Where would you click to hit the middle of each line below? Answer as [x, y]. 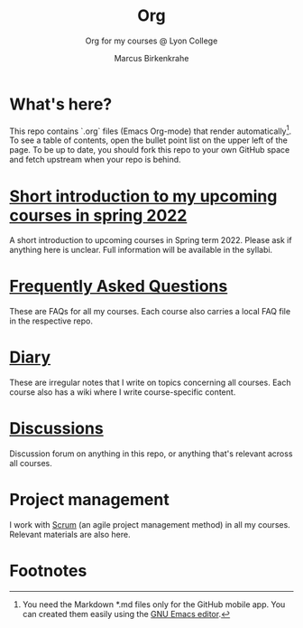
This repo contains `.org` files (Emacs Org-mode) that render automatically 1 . [151, 130]
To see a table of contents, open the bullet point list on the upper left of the [149, 140]
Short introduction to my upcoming [143, 196]
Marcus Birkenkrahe [151, 58]
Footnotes [48, 571]
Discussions [56, 429]
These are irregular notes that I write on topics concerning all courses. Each [150, 383]
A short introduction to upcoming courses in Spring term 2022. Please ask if [151, 240]
